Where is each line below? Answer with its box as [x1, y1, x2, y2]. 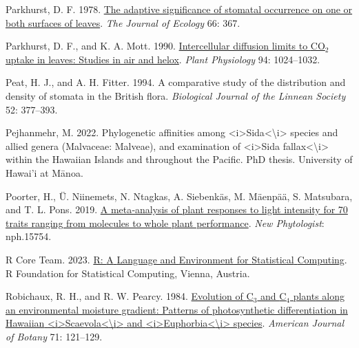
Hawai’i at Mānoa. [6, 165, 83, 180]
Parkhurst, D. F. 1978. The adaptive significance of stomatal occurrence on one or [6, 2, 353, 16]
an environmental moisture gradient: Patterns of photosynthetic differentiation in [6, 302, 348, 316]
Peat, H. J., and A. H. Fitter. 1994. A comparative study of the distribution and [6, 75, 346, 89]
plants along [293, 289, 345, 303]
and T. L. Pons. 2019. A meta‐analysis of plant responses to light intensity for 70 [6, 202, 348, 217]
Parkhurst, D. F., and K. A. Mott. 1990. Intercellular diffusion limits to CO [6, 39, 325, 53]
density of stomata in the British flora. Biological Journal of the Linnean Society [6, 88, 346, 102]
